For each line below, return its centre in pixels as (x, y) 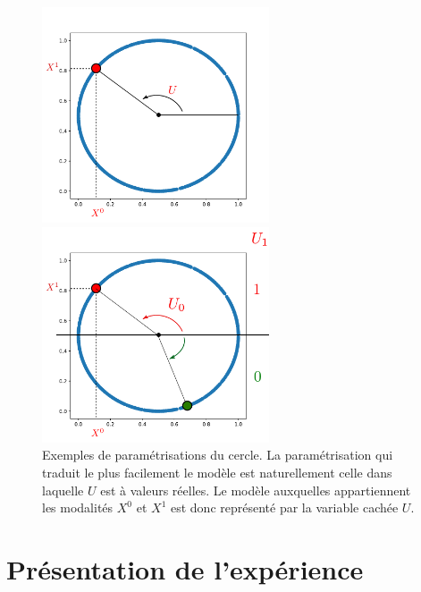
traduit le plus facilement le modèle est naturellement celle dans (217, 473)
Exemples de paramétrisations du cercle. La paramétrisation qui (218, 455)
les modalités (78, 507)
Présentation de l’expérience (185, 569)
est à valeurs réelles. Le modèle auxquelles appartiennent (256, 490)
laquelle (63, 490)
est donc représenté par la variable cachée (284, 507)
